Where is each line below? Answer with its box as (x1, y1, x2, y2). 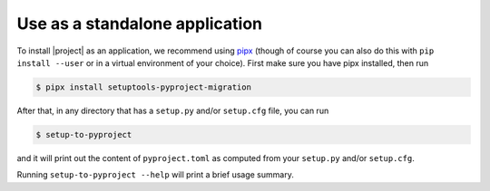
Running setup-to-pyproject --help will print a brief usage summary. (16, 169, 294, 180)
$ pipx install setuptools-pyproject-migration (35, 81, 251, 92)
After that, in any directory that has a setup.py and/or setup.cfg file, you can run (16, 105, 329, 116)
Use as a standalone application (16, 14, 263, 33)
